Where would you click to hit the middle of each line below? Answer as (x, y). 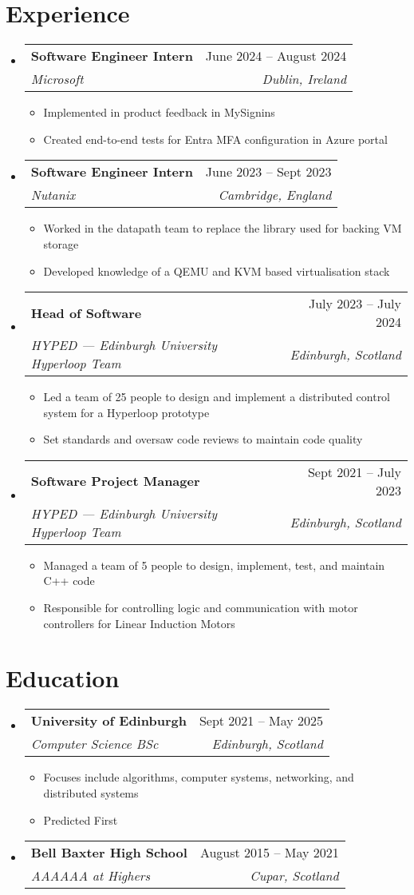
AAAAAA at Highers (91, 876)
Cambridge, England (275, 195)
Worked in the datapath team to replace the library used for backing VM (223, 228)
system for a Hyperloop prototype (126, 412)
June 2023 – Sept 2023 (268, 172)
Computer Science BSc (95, 744)
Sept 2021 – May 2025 (261, 721)
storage (61, 243)
